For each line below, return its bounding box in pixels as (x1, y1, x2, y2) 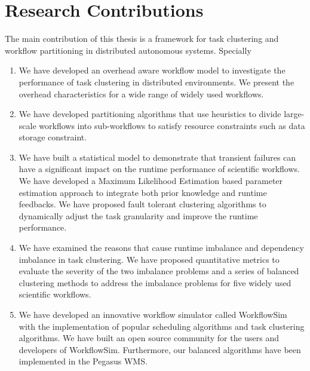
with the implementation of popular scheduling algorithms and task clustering (19, 320, 305, 332)
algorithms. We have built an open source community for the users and (19, 332, 280, 344)
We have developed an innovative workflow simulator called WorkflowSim (19, 308, 287, 320)
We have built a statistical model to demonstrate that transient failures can (19, 151, 296, 163)
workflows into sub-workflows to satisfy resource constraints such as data (39, 119, 305, 131)
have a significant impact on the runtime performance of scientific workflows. (19, 162, 300, 175)
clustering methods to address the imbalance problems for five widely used (19, 276, 291, 289)
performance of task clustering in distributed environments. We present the (19, 75, 294, 88)
